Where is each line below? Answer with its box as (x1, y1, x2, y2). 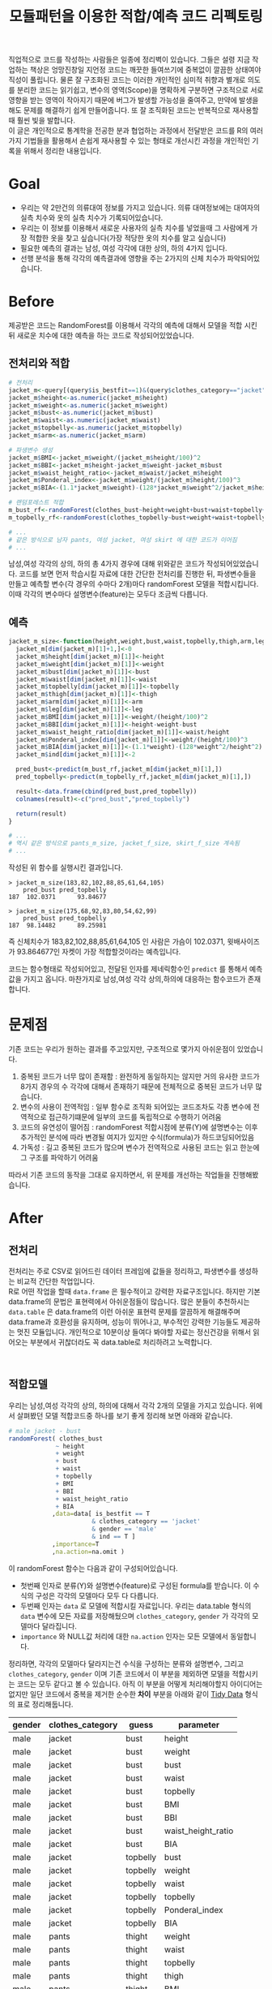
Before (8, 293, 55, 311)
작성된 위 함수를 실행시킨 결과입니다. (8, 863, 123, 872)
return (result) (15, 809, 67, 818)
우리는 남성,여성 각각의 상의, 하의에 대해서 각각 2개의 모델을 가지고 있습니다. (8, 1401, 249, 1410)
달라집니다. (41, 1621, 77, 1631)
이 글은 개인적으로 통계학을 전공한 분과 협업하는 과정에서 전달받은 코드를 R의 (8, 126, 249, 136)
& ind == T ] (91, 1533, 136, 1541)
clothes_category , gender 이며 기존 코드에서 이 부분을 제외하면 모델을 (8, 1668, 231, 1678)
